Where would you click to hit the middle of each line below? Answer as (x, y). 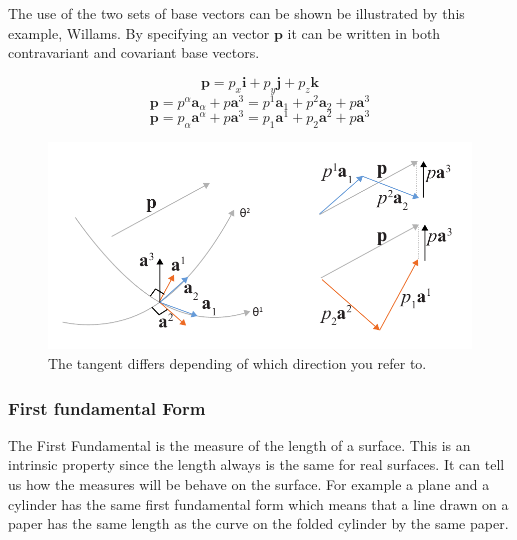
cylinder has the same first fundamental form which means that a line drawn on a (258, 503)
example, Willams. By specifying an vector (139, 32)
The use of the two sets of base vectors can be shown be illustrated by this (236, 13)
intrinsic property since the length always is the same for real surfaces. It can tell (256, 464)
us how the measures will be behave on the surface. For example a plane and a (249, 484)
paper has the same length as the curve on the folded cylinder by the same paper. (258, 523)
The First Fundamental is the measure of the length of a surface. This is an (239, 444)
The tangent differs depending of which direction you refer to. (237, 363)
